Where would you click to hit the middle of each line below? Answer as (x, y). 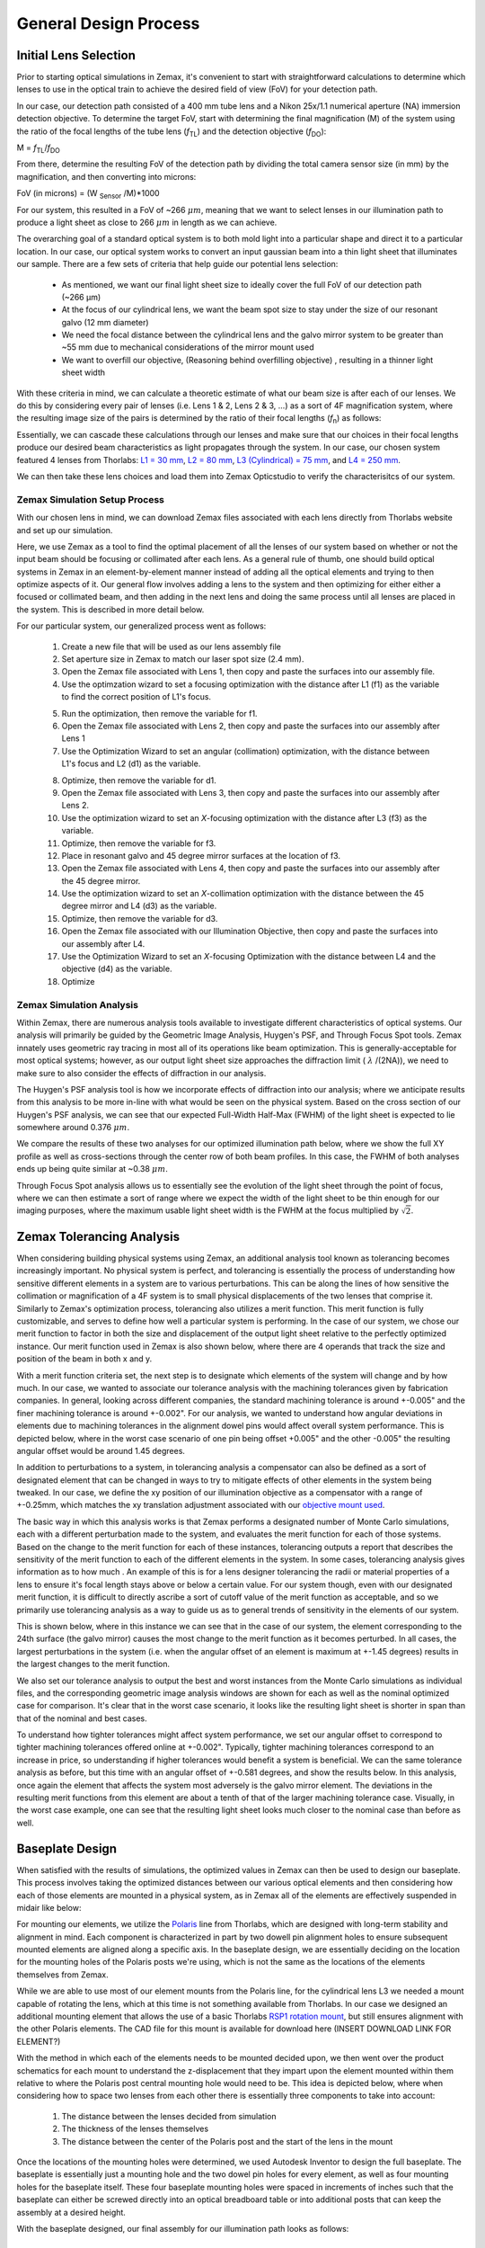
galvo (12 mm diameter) (105, 322)
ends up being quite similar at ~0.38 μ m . (92, 1169)
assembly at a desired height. (71, 2212)
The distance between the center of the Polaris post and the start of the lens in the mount (227, 2141)
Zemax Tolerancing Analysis (98, 1236)
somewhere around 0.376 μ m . (73, 1128)
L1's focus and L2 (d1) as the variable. (131, 763)
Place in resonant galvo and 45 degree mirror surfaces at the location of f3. (201, 855)
